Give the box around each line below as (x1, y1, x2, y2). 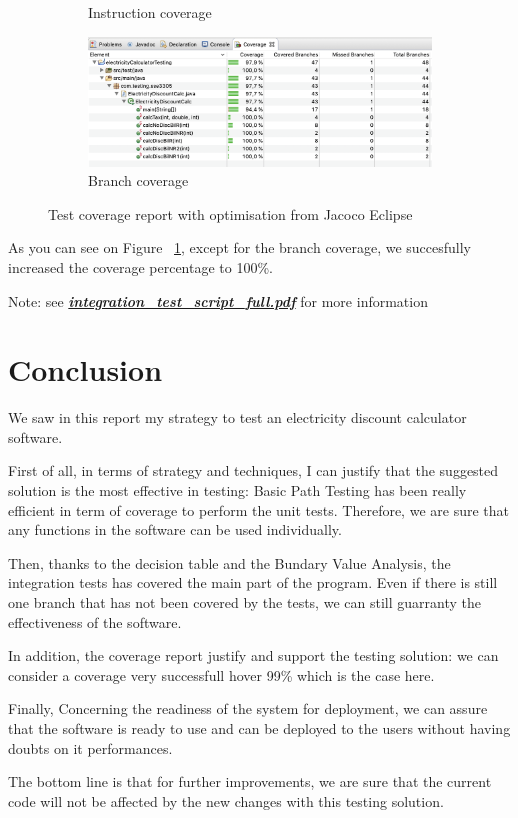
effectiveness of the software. (8, 611, 182, 632)
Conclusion (8, 349, 163, 390)
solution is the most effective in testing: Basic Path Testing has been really (8, 480, 467, 501)
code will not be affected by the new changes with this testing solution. (8, 790, 444, 811)
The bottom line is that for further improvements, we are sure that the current (8, 771, 492, 792)
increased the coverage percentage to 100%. (8, 256, 273, 277)
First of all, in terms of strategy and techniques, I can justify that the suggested (8, 460, 499, 481)
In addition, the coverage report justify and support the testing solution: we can (8, 645, 499, 666)
